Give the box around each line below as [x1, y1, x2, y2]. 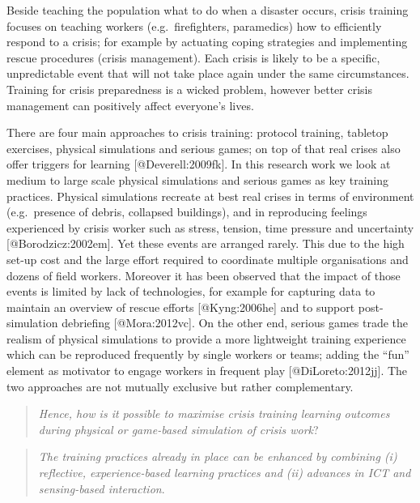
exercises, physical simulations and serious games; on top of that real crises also [6, 139, 401, 156]
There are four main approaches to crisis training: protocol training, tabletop [6, 124, 388, 141]
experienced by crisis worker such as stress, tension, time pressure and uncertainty [6, 219, 414, 236]
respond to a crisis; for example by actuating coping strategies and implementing [6, 33, 408, 50]
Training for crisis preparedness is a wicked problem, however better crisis [6, 80, 372, 97]
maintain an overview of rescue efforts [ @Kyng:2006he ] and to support [6, 298, 355, 315]
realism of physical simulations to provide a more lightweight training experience [6, 330, 406, 347]
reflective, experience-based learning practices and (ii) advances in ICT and [38, 464, 411, 481]
